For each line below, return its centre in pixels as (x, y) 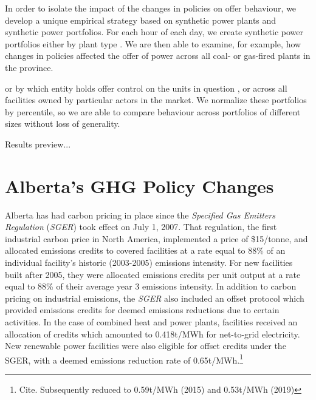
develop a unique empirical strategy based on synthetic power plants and (141, 20)
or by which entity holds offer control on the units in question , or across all (146, 88)
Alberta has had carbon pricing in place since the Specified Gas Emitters (140, 215)
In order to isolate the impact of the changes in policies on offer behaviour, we (151, 8)
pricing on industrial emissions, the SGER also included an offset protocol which (155, 298)
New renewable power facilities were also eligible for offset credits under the (146, 346)
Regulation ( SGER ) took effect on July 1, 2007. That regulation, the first (141, 227)
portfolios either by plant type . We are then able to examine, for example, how (153, 43)
